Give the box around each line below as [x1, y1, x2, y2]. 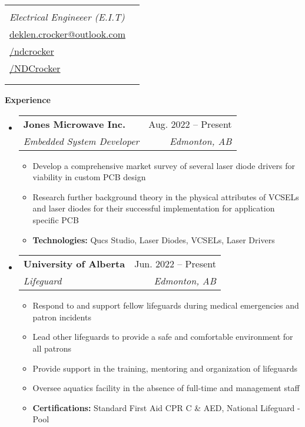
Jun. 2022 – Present [134, 257, 216, 271]
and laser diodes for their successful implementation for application [32, 202, 275, 214]
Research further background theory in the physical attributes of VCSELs [32, 190, 299, 203]
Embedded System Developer [23, 134, 140, 148]
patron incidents [32, 310, 91, 323]
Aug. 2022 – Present [148, 117, 232, 131]
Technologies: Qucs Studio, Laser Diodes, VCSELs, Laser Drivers [32, 233, 275, 246]
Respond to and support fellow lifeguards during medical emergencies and [32, 299, 299, 312]
